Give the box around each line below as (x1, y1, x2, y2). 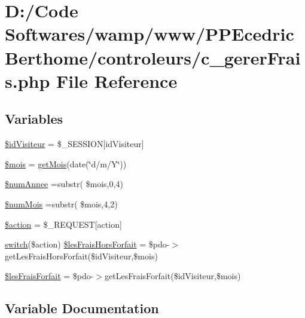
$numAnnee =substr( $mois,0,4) (5, 178, 123, 190)
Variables (5, 109, 63, 128)
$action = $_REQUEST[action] (5, 218, 122, 230)
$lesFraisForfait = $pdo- (5, 270, 94, 282)
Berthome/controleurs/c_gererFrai (5, 45, 301, 69)
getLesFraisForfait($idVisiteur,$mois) (105, 270, 241, 282)
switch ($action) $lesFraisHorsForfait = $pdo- (5, 238, 170, 250)
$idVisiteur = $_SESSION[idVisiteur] (5, 137, 144, 150)
